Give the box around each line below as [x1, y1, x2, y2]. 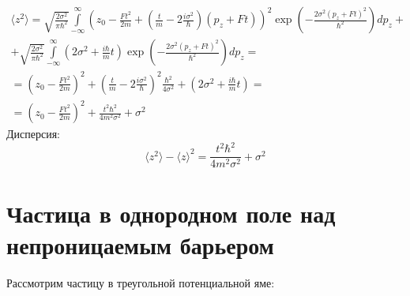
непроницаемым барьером [6, 228, 274, 260]
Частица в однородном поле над [6, 197, 336, 230]
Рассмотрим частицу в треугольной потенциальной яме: [6, 274, 275, 290]
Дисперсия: [6, 126, 60, 142]
